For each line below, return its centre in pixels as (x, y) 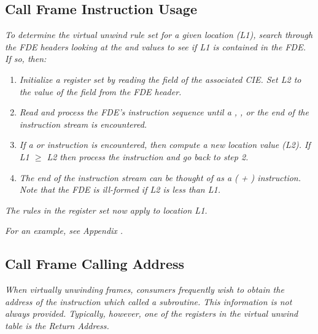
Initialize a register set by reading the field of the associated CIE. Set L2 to (160, 79)
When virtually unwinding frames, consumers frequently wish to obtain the (145, 289)
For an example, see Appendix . (64, 231)
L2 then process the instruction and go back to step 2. (148, 156)
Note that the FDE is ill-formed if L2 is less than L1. (120, 189)
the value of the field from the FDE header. (100, 91)
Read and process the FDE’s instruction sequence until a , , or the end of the (164, 112)
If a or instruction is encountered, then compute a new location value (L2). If (165, 145)
